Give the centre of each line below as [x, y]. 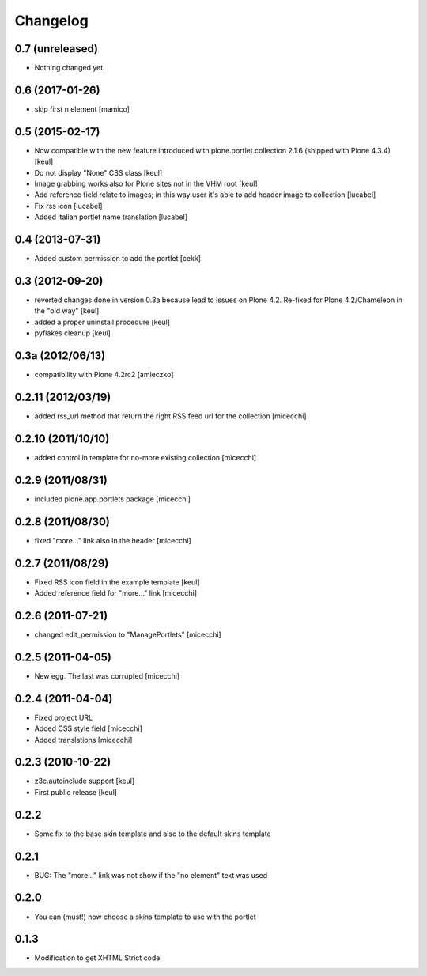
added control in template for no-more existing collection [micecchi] [145, 457]
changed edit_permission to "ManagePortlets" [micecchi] [128, 634]
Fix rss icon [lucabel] [68, 206]
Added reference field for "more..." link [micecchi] [116, 593]
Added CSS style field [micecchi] [88, 728]
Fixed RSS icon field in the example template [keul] [117, 582]
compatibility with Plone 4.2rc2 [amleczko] [104, 375]
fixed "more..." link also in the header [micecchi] [113, 540]
